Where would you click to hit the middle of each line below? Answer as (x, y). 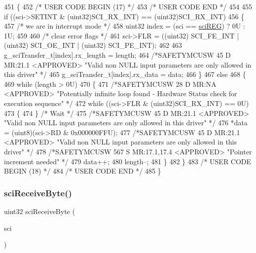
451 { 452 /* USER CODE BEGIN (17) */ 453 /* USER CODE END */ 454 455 (128, 6)
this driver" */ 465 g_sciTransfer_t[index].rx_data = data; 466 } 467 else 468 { (125, 74)
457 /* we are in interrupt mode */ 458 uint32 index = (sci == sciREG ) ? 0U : (125, 26)
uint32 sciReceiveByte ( (39, 211)
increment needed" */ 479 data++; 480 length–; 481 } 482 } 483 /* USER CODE (128, 161)
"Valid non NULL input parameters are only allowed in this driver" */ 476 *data (126, 123)
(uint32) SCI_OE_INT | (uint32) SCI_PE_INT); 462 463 (93, 45)
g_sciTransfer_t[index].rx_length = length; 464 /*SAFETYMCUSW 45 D (117, 54)
